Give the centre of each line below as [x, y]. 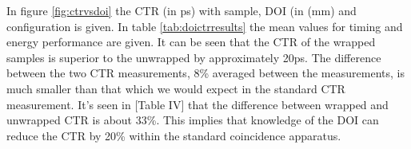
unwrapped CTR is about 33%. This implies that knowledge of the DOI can [193, 120]
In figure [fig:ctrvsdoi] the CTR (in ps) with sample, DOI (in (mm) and [182, 10]
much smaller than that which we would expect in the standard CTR [176, 88]
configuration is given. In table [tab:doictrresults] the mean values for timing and [205, 26]
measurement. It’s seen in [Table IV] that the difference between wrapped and [198, 104]
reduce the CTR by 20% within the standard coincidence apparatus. [174, 135]
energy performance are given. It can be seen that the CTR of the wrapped [191, 42]
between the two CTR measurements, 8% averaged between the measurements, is [205, 73]
